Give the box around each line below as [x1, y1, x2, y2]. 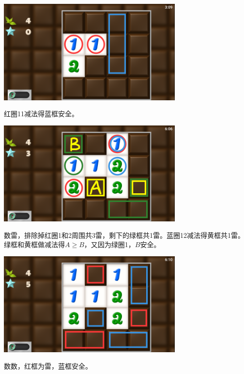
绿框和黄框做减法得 [4, 239, 65, 249]
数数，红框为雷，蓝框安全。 [4, 360, 92, 371]
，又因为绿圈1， [84, 239, 135, 249]
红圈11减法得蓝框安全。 [4, 109, 78, 119]
